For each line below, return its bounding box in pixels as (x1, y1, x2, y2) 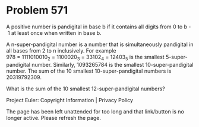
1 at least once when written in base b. (7, 29, 102, 36)
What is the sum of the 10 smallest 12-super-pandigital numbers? (6, 85, 165, 92)
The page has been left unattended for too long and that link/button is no (6, 108, 184, 115)
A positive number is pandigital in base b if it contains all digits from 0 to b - (6, 23, 191, 30)
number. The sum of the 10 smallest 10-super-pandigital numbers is (6, 67, 172, 74)
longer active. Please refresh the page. (6, 114, 102, 121)
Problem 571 (6, 4, 68, 17)
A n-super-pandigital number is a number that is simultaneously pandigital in (6, 41, 194, 48)
